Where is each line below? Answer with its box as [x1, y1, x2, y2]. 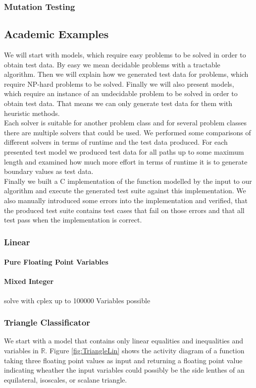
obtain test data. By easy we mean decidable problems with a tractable [4, 59, 220, 69]
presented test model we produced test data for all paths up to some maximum [4, 146, 244, 157]
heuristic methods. [4, 108, 60, 118]
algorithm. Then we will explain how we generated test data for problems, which [4, 69, 249, 79]
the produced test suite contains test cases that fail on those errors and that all [4, 205, 245, 215]
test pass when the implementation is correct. [4, 215, 142, 225]
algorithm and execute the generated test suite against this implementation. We [4, 185, 246, 196]
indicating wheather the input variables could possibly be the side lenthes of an [4, 365, 245, 375]
